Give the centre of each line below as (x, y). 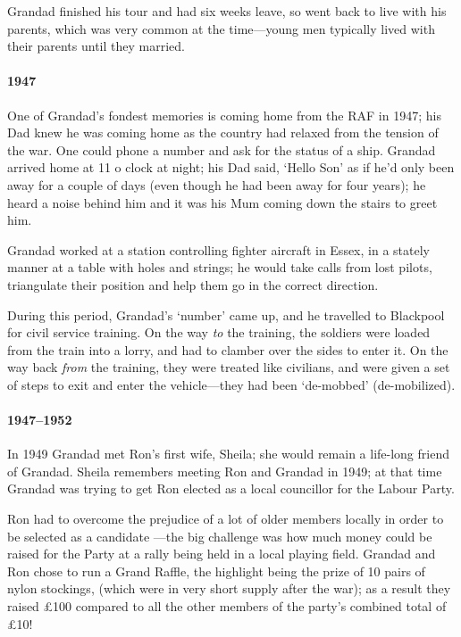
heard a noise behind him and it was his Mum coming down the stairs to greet (222, 202)
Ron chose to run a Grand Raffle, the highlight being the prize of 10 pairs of (216, 571)
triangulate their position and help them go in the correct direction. (193, 284)
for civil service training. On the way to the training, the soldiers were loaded (219, 332)
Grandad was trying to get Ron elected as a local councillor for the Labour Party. (231, 488)
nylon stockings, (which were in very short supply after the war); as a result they (229, 588)
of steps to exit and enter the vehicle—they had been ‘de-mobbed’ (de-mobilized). (231, 384)
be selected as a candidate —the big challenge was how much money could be (220, 536)
